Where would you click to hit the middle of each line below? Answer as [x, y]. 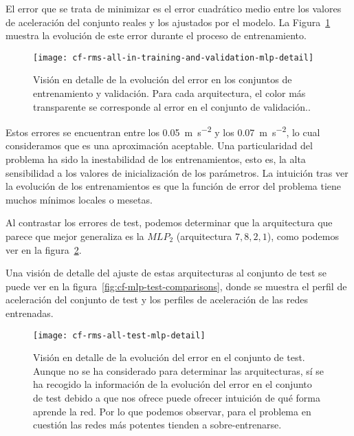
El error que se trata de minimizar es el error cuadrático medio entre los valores [174, 8]
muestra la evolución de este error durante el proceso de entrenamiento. [156, 35]
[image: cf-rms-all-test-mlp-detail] [119, 335]
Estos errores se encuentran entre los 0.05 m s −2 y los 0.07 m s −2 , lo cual [163, 131]
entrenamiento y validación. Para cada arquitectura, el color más [169, 93]
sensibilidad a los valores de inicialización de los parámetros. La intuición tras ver [177, 172]
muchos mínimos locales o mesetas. [79, 199]
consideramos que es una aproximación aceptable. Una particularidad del [159, 145]
